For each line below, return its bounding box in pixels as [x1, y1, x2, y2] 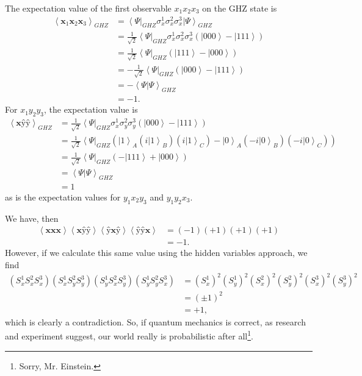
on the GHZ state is [202, 2, 277, 14]
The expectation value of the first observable [5, 2, 172, 14]
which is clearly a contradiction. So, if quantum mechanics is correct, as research [5, 315, 306, 328]
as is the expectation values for [5, 191, 121, 203]
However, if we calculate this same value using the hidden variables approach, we [5, 246, 308, 259]
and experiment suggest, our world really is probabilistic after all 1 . [5, 328, 253, 342]
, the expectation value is [43, 103, 138, 116]
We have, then [5, 211, 59, 224]
